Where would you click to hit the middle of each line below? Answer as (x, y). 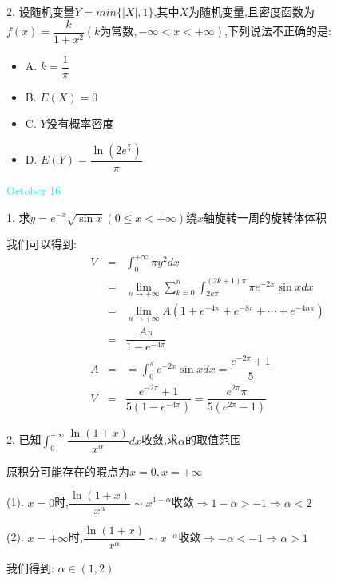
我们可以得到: (42, 244)
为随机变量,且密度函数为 (252, 11)
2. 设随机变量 (41, 11)
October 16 (34, 190)
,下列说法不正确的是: (278, 31)
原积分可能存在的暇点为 (68, 471)
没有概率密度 (80, 123)
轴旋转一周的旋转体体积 (266, 217)
